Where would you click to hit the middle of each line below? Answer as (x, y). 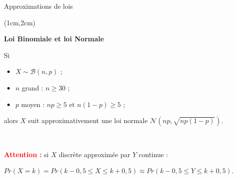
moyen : (33, 104)
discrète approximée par (95, 154)
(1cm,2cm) (20, 22)
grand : (32, 87)
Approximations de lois (39, 6)
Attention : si (26, 154)
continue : (153, 154)
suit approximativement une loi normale (88, 120)
